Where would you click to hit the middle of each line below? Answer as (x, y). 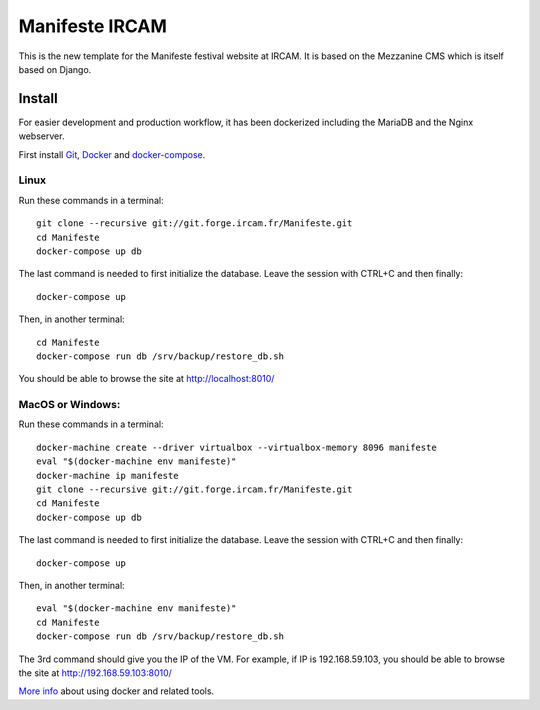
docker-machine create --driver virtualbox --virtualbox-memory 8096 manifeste (236, 447)
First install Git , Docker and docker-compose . (112, 154)
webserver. (41, 136)
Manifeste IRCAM (92, 26)
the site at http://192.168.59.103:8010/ (95, 672)
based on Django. (55, 69)
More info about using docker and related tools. (116, 691)
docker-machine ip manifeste (107, 475)
